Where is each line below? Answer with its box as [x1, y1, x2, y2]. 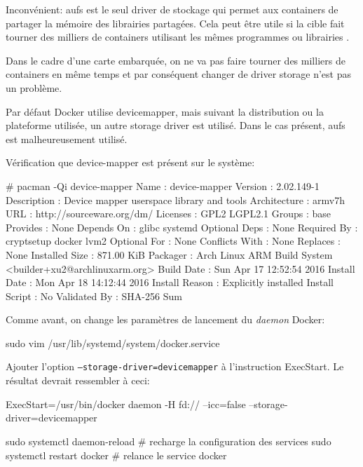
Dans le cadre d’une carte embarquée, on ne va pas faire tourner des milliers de [6, 53, 345, 67]
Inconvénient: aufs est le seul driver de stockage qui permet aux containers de [6, 2, 338, 16]
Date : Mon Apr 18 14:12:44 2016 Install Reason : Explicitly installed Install [6, 275, 334, 290]
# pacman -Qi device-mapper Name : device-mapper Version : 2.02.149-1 [6, 178, 320, 193]
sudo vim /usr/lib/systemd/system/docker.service [6, 335, 220, 350]
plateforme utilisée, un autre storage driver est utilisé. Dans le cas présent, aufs [6, 118, 345, 133]
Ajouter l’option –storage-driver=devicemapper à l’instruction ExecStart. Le [6, 359, 344, 374]
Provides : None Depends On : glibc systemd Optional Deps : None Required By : [6, 219, 358, 234]
